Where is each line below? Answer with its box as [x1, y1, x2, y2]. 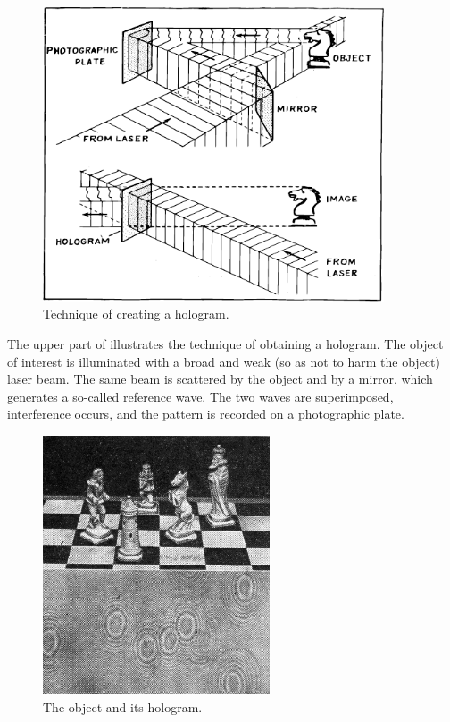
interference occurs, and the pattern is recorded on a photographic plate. [7, 404, 404, 423]
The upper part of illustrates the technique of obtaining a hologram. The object [7, 334, 444, 353]
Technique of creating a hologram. [43, 304, 229, 323]
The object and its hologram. [43, 697, 203, 716]
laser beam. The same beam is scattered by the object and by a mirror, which [7, 369, 433, 388]
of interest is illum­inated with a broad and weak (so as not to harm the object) [7, 352, 440, 370]
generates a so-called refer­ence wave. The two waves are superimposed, [7, 386, 394, 405]
